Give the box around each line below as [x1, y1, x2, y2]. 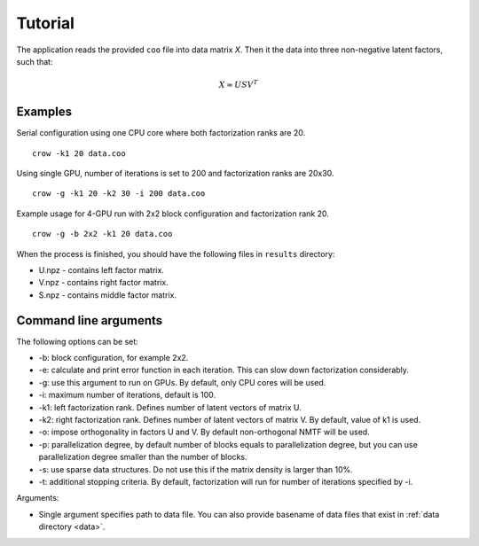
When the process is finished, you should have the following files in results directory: [16, 248, 335, 259]
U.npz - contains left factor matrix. [38, 264, 164, 275]
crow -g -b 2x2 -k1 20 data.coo [32, 229, 173, 239]
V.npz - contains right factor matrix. [38, 277, 169, 288]
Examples [16, 105, 73, 120]
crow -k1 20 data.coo [32, 148, 126, 159]
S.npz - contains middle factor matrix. [38, 289, 177, 300]
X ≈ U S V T [218, 78, 259, 90]
